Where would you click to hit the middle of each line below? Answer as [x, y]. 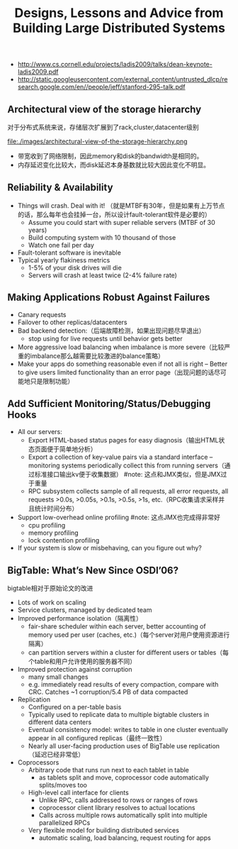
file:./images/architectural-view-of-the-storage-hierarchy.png [97, 141]
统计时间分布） [56, 509]
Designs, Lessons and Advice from [119, 13]
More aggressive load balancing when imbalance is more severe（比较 [121, 347]
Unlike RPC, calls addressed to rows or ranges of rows [118, 800]
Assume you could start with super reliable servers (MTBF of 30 [122, 222]
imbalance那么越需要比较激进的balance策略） [97, 355]
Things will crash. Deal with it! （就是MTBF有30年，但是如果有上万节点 [121, 205]
